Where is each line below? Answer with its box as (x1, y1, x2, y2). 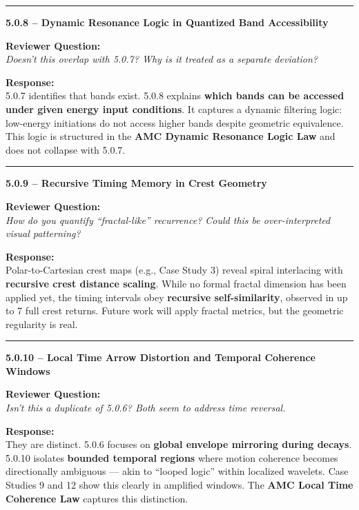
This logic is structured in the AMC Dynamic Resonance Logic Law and (6, 129, 336, 143)
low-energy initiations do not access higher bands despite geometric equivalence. (6, 115, 344, 130)
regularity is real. (6, 316, 78, 331)
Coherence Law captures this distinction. (6, 491, 188, 505)
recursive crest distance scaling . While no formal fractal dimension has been (6, 276, 347, 290)
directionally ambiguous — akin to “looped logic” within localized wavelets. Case (6, 464, 349, 478)
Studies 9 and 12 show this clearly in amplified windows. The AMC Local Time (6, 478, 353, 492)
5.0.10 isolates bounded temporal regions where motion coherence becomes (6, 450, 338, 465)
